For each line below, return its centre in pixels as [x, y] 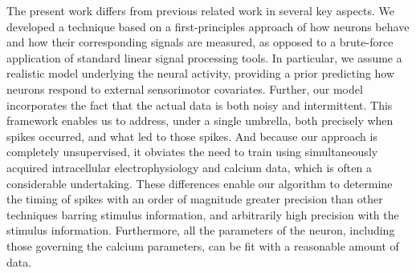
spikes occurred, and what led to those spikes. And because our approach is [192, 136]
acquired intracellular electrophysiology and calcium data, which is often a [189, 167]
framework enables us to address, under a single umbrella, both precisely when [200, 120]
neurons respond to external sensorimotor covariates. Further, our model [185, 88]
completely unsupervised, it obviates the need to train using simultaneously [192, 152]
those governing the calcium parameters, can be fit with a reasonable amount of [203, 245]
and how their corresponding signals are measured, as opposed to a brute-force [200, 42]
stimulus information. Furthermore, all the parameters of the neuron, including [201, 230]
